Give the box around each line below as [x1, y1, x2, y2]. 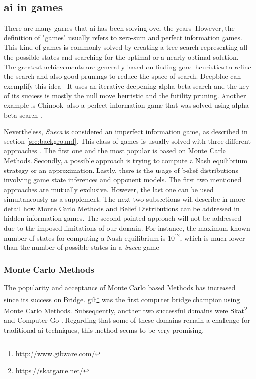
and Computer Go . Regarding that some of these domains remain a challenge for [4, 315, 250, 325]
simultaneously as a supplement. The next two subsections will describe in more [4, 194, 245, 204]
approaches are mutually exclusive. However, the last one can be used [4, 184, 214, 194]
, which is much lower [180, 232, 245, 242]
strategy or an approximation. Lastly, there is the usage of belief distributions [4, 165, 239, 175]
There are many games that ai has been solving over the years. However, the [4, 23, 235, 33]
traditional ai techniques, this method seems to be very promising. [4, 324, 204, 335]
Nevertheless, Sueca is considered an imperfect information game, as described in [4, 126, 248, 137]
